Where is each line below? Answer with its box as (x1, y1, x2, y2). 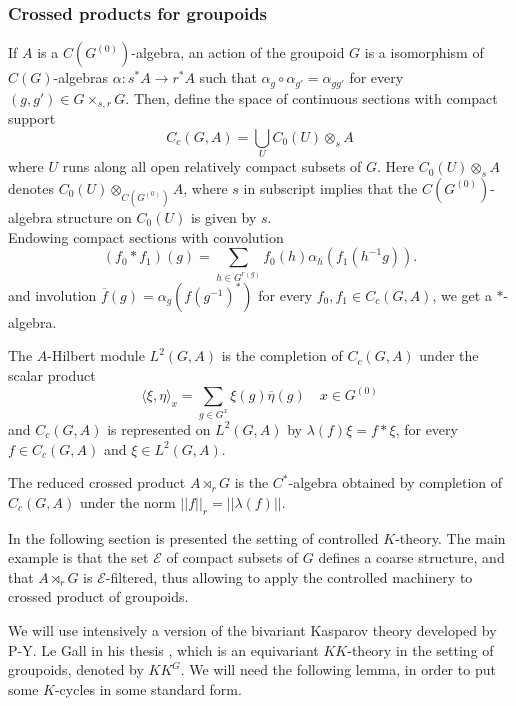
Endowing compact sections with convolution (8, 226, 284, 247)
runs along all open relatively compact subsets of (62, 156, 362, 177)
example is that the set (8, 547, 149, 568)
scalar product (8, 365, 96, 386)
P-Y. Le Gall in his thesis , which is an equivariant (8, 639, 319, 660)
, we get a (432, 284, 492, 305)
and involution (8, 284, 97, 305)
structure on (57, 207, 132, 228)
